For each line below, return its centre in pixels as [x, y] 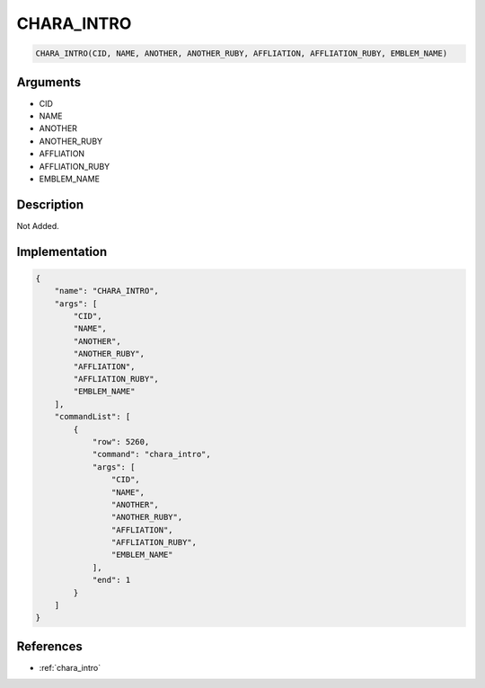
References [49, 646]
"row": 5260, [121, 441]
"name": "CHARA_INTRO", [106, 291]
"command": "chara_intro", [151, 454]
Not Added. [38, 225]
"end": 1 [111, 580]
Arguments [49, 82]
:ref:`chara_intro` [70, 667]
